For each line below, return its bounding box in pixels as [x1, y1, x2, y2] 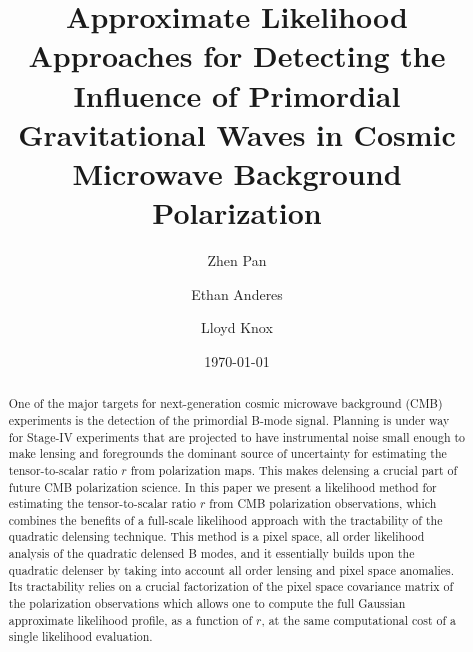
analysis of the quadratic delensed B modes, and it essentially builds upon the [8, 545, 415, 562]
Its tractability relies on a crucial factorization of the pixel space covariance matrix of [8, 578, 454, 595]
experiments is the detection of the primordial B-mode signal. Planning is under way [8, 411, 450, 428]
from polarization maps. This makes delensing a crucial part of [130, 461, 458, 478]
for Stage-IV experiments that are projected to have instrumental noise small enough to [8, 428, 466, 445]
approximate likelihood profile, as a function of [8, 611, 253, 628]
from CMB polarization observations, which [209, 495, 437, 512]
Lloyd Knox [201, 317, 273, 338]
